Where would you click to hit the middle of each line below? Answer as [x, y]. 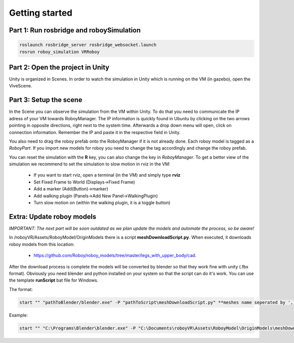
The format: [21, 289]
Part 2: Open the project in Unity [59, 67]
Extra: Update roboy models [53, 217]
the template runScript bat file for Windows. [54, 280]
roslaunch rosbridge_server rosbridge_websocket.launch [88, 45]
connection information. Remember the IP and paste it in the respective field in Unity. [95, 132]
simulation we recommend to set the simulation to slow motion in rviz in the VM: [90, 164]
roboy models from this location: [42, 244]
